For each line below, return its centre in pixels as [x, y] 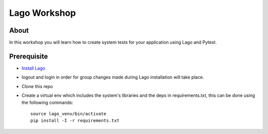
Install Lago [33, 68]
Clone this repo [37, 86]
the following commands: [47, 102]
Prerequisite [29, 56]
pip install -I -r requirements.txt [75, 121]
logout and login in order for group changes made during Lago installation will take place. [113, 77]
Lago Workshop [43, 13]
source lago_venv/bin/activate [68, 113]
